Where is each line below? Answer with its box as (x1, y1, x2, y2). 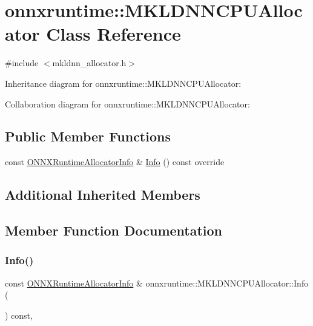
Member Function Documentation (5, 221, 223, 240)
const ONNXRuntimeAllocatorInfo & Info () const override (5, 155, 225, 168)
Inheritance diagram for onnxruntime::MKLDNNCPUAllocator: (5, 76, 242, 89)
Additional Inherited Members (5, 185, 200, 204)
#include (5, 56, 39, 69)
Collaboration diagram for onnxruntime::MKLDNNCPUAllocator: (5, 97, 250, 110)
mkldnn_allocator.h (52, 56, 127, 69)
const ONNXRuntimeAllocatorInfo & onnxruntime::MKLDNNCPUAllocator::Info (5, 276, 309, 289)
